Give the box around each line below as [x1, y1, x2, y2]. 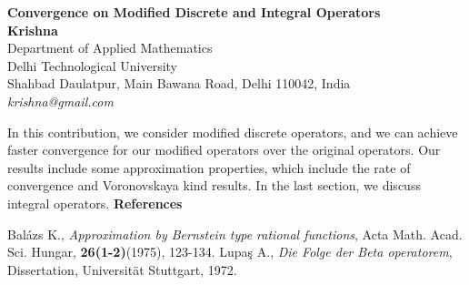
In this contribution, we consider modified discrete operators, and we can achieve [7, 122, 458, 141]
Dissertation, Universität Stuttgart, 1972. [7, 260, 237, 279]
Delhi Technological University [7, 56, 177, 75]
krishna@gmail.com [7, 91, 114, 110]
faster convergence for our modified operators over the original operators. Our [7, 140, 441, 159]
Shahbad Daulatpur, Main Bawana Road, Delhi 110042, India [7, 74, 351, 93]
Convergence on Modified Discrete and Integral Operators [7, 3, 381, 21]
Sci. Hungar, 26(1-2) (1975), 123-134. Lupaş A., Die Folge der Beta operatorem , [7, 242, 453, 261]
